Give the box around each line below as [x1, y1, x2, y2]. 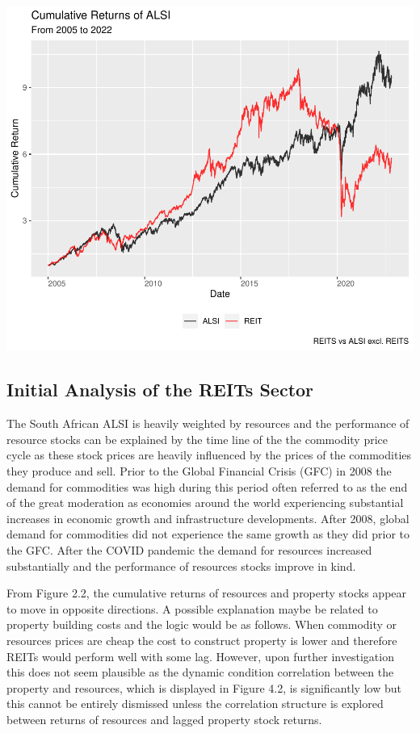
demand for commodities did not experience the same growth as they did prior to [6, 526, 409, 542]
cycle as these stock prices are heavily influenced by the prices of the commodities [6, 446, 412, 463]
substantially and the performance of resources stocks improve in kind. [6, 557, 356, 574]
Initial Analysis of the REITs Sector [6, 377, 314, 402]
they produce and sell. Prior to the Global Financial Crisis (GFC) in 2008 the [6, 463, 392, 480]
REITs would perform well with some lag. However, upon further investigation [6, 647, 394, 664]
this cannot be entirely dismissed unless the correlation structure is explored [6, 695, 384, 712]
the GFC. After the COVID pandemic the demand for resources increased [6, 542, 372, 558]
